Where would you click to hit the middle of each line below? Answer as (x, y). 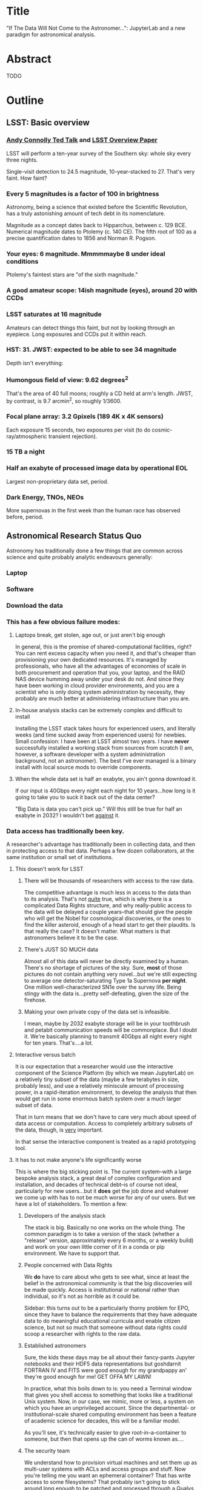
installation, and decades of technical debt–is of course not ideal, (96, 1185)
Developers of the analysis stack (65, 1216)
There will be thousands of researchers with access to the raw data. (109, 881)
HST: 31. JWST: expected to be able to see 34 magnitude (92, 349)
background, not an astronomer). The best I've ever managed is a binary (105, 760)
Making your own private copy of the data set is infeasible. (97, 1012)
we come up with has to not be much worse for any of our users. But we (105, 1198)
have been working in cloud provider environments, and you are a (97, 685)
